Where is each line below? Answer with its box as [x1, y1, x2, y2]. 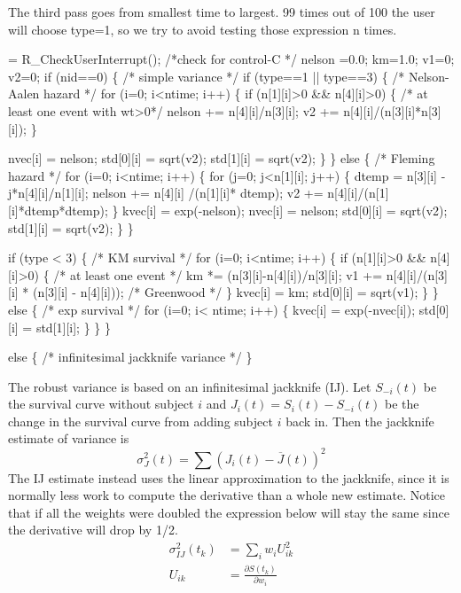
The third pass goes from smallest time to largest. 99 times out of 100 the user [8, 3, 435, 20]
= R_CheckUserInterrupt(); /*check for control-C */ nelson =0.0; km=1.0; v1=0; [8, 50, 455, 68]
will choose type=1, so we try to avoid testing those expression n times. [8, 20, 397, 38]
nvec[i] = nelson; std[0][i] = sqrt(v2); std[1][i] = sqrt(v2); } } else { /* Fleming [8, 149, 435, 168]
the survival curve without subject [8, 394, 194, 413]
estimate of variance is [8, 429, 129, 448]
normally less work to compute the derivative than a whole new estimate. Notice [8, 486, 446, 504]
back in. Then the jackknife [285, 411, 434, 430]
